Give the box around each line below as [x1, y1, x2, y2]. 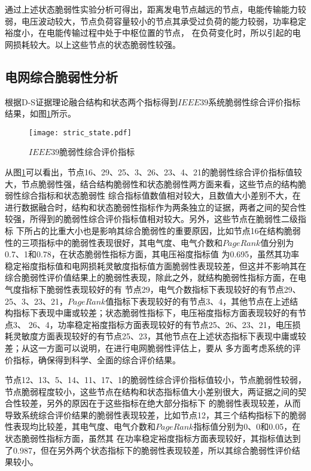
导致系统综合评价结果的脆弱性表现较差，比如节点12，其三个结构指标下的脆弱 [5, 408, 306, 421]
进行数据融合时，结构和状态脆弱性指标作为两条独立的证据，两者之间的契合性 [5, 200, 306, 213]
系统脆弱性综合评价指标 [208, 95, 301, 108]
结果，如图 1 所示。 [5, 107, 76, 120]
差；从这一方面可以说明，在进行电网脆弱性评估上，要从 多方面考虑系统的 [5, 341, 292, 354]
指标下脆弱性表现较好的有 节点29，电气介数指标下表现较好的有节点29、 [21, 282, 301, 295]
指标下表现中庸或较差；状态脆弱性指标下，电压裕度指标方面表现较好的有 [13, 306, 298, 319]
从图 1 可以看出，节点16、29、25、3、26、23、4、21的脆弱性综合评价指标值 [5, 166, 294, 178]
